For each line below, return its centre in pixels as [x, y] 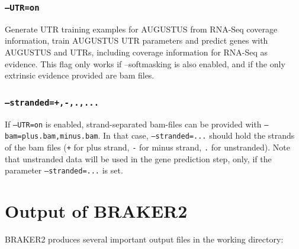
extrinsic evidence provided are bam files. [80, 75]
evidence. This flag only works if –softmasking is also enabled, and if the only [145, 63]
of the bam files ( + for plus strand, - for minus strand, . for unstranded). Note [147, 147]
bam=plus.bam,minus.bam [52, 137]
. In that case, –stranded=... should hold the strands [196, 135]
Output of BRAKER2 [96, 210]
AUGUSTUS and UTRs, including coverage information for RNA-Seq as [136, 52]
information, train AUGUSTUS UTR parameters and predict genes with [136, 40]
